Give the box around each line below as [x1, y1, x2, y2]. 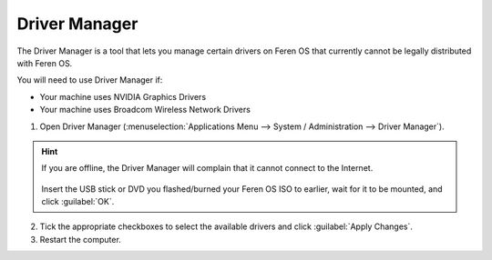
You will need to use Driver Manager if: [16, 75, 163, 85]
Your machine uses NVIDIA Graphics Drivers [39, 91, 207, 102]
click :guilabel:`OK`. [41, 196, 115, 207]
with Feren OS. [16, 57, 73, 68]
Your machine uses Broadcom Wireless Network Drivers [39, 105, 251, 115]
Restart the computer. [39, 234, 122, 245]
